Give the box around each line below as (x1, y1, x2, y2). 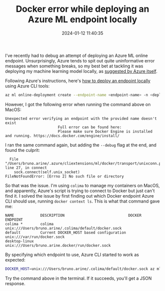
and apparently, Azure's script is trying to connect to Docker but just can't (5, 188, 155, 194)
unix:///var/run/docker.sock (5, 234, 65, 239)
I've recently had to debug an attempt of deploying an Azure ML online (5, 53, 148, 58)
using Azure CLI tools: (5, 83, 50, 89)
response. (5, 280, 26, 286)
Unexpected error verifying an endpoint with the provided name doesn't (5, 116, 157, 121)
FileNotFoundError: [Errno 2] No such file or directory (5, 174, 124, 179)
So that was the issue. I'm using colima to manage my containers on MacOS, (5, 182, 160, 188)
